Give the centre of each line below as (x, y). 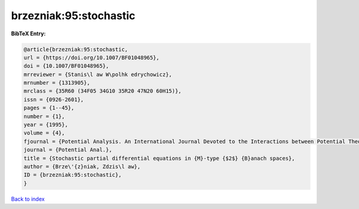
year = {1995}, (46, 125)
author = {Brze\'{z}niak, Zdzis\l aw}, (82, 167)
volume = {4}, (44, 133)
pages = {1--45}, (49, 108)
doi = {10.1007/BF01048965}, (66, 66)
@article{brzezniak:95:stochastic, (76, 49)
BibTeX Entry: (28, 34)
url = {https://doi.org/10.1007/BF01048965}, (92, 57)
